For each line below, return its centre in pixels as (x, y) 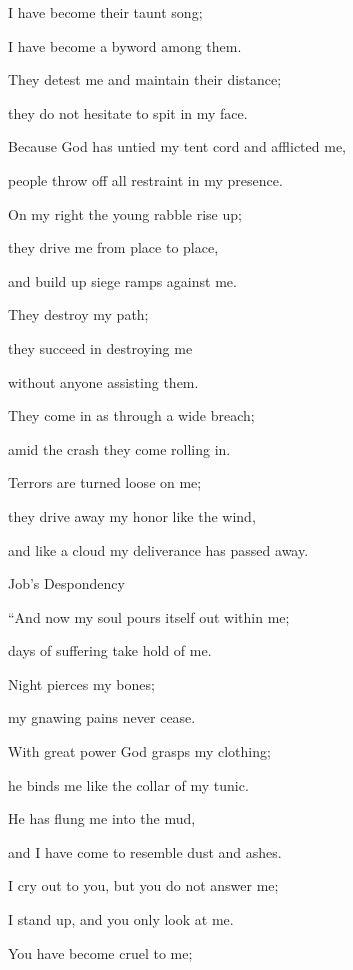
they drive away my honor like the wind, (132, 515)
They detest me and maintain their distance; (145, 79)
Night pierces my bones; (81, 683)
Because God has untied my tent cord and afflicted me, (177, 146)
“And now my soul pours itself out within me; (149, 616)
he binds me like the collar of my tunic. (128, 784)
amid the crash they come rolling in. (119, 448)
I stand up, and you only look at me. (121, 919)
